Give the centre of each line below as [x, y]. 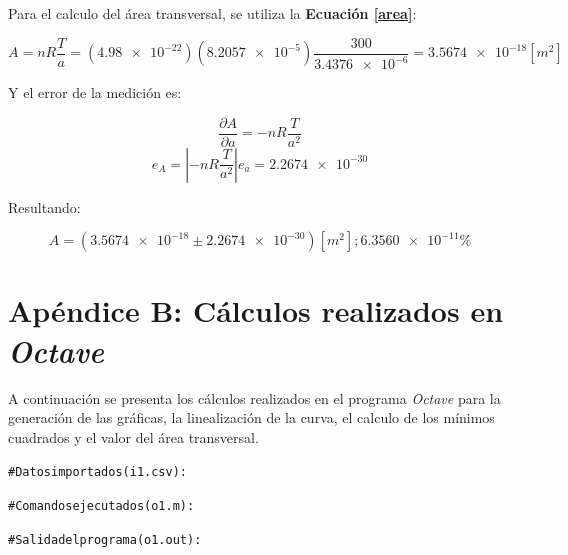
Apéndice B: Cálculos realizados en [256, 310]
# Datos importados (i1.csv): [97, 472]
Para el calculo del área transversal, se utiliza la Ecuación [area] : [212, 13]
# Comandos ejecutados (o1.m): [101, 506]
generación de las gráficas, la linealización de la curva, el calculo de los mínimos [251, 417]
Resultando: [44, 206]
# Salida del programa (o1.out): [105, 539]
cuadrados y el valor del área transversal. [133, 436]
